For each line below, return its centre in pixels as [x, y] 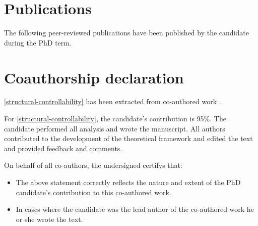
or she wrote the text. [49, 219]
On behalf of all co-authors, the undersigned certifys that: [93, 165]
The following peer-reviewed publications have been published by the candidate [126, 33]
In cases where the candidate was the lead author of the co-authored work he [135, 209]
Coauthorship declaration [94, 77]
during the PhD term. [38, 42]
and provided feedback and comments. [63, 148]
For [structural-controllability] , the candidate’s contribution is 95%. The [115, 119]
